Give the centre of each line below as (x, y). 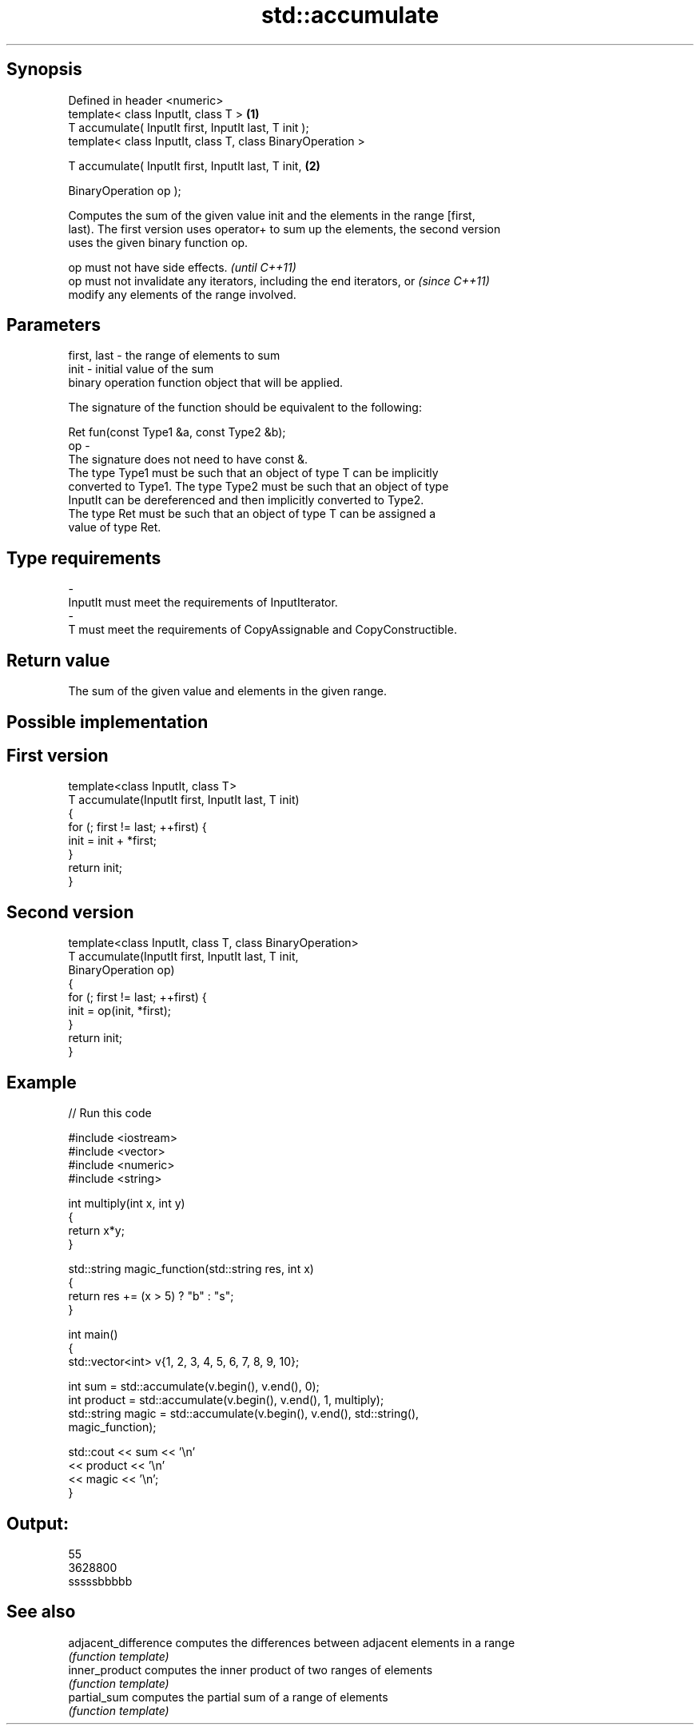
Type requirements (84, 558)
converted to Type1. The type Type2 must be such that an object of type (259, 487)
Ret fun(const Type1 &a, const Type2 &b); (177, 432)
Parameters (54, 325)
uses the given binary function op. (158, 242)
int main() (93, 1335)
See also (41, 1612)
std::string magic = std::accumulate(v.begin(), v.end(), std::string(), (244, 1414)
